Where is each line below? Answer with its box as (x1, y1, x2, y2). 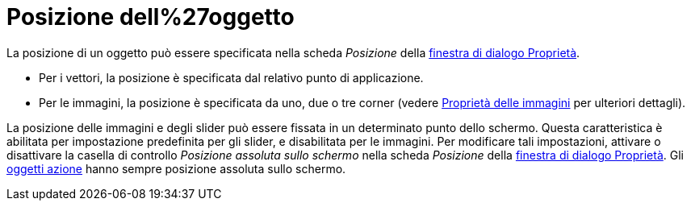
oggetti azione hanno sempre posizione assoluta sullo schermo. (6, 161, 346, 176)
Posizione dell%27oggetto (6, 3, 295, 31)
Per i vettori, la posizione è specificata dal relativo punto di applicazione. (39, 70, 424, 85)
